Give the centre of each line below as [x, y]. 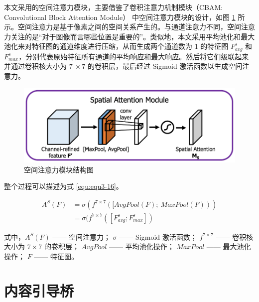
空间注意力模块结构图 [59, 169]
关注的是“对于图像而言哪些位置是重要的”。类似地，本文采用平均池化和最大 [133, 36]
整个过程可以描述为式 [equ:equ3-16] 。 [64, 186]
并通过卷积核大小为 [35, 66]
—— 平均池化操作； [141, 246]
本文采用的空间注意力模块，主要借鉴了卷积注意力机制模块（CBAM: [114, 7]
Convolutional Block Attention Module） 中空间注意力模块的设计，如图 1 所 [125, 17]
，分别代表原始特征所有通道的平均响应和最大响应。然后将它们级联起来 [134, 56]
